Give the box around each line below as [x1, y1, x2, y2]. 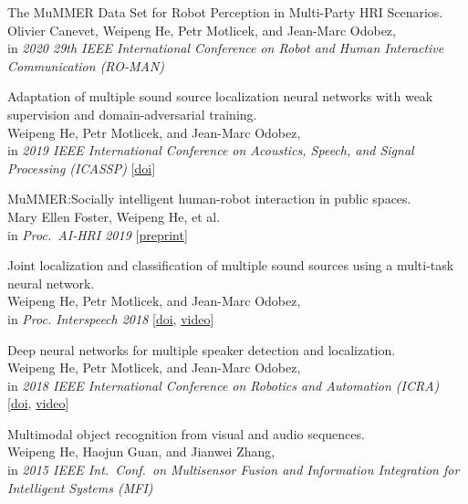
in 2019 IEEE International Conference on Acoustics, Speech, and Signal [7, 141, 414, 160]
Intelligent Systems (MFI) [7, 478, 153, 497]
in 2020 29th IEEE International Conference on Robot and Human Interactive [7, 38, 444, 58]
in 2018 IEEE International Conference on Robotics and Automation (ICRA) [7, 375, 440, 394]
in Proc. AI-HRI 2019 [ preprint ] [7, 225, 188, 244]
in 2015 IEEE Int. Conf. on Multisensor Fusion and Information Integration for [7, 460, 460, 479]
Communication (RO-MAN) [7, 56, 165, 75]
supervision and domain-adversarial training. [7, 104, 257, 123]
